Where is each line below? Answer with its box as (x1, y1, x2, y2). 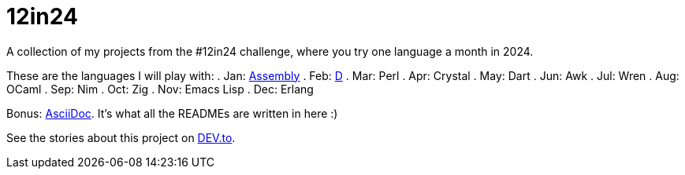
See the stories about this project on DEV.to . (6, 130, 236, 144)
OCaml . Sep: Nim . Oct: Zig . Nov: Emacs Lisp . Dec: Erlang (6, 82, 314, 96)
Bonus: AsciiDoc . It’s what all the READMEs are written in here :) (6, 106, 338, 120)
